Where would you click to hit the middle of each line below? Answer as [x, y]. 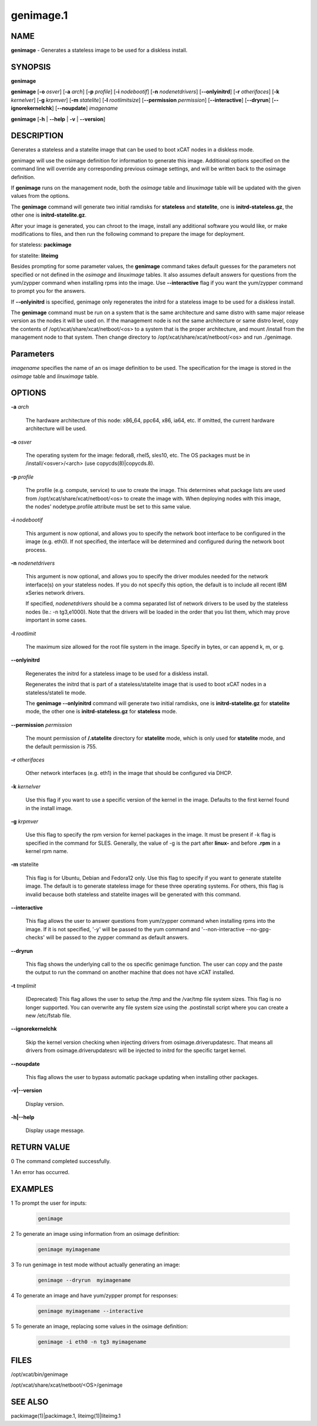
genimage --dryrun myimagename [85, 1280]
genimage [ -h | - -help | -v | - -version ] [58, 119]
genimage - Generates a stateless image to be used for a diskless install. [99, 50]
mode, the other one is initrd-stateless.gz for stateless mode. [101, 712]
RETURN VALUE [41, 1147]
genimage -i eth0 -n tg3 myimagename [92, 1342]
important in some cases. [56, 620]
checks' [35, 938]
